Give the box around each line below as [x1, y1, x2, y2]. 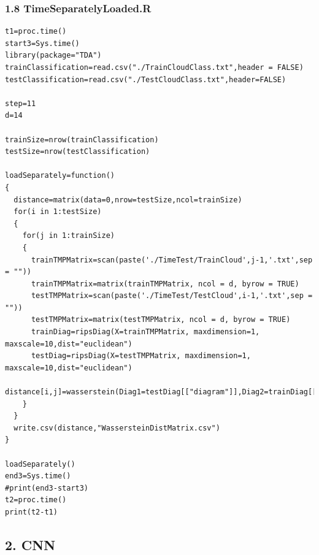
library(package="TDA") [5, 51, 102, 60]
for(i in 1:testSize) [13, 207, 102, 216]
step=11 [5, 99, 36, 108]
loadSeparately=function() [5, 171, 115, 180]
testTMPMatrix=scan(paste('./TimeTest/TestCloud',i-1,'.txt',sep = [31, 291, 313, 300]
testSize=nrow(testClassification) [5, 147, 150, 156]
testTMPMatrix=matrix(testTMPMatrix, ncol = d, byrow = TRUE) [31, 315, 291, 324]
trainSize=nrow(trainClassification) [5, 135, 159, 144]
